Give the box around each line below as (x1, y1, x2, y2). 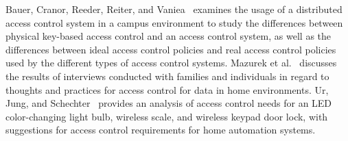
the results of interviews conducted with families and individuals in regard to (5, 68, 329, 83)
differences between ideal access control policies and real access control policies (5, 42, 336, 56)
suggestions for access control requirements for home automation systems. (5, 123, 316, 137)
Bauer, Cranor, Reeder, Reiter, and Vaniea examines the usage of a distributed (5, 2, 343, 16)
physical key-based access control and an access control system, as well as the (5, 29, 332, 43)
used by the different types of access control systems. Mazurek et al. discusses (5, 55, 337, 70)
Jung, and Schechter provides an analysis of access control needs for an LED (5, 96, 332, 110)
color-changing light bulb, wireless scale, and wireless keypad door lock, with (5, 109, 328, 123)
